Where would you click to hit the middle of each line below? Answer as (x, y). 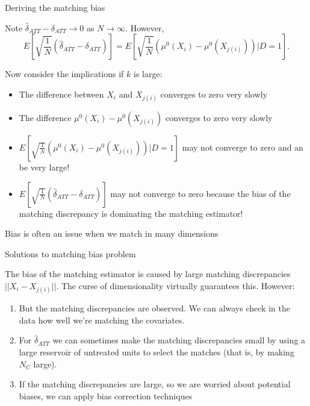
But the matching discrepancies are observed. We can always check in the (154, 308)
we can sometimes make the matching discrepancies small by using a (179, 340)
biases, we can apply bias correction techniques (106, 395)
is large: (148, 74)
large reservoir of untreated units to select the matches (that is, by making (157, 351)
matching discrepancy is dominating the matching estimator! (131, 213)
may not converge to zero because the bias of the (200, 193)
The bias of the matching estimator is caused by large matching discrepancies (148, 274)
